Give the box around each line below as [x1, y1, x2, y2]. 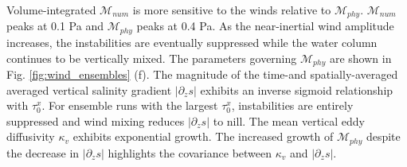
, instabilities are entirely [231, 97, 354, 114]
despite [366, 128, 401, 145]
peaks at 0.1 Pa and [6, 17, 104, 34]
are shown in [329, 49, 392, 66]
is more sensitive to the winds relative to [132, 2, 331, 17]
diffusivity [6, 128, 55, 145]
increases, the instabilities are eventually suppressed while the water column [6, 33, 378, 50]
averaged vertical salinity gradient [6, 81, 172, 98]
